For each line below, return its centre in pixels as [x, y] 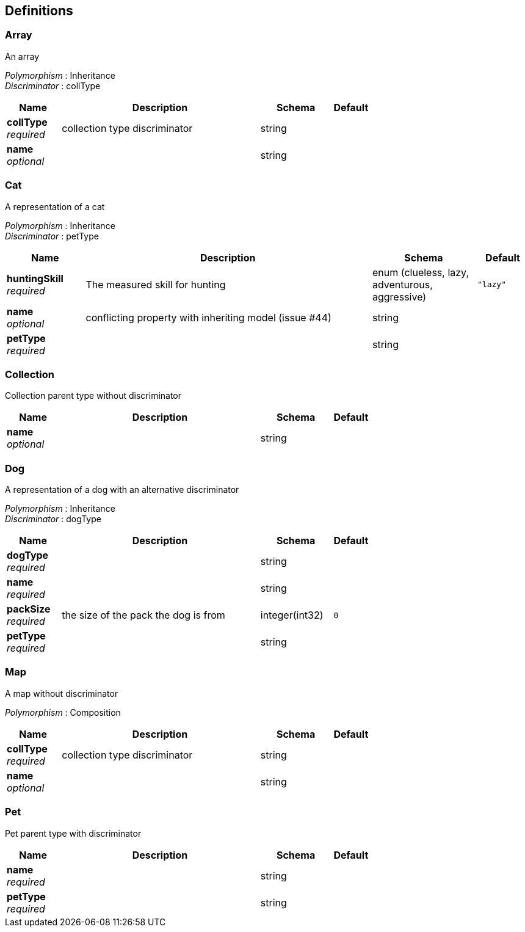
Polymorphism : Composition [63, 712]
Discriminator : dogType [53, 519]
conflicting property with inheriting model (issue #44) [208, 317]
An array [22, 56]
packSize [29, 609]
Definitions [39, 11]
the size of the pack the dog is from [143, 615]
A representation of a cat [55, 206]
